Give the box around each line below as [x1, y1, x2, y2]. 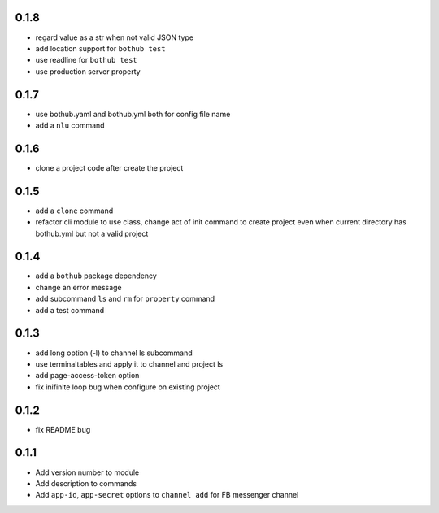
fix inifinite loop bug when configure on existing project [35, 382, 221, 392]
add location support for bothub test [35, 43, 166, 53]
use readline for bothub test [35, 55, 137, 65]
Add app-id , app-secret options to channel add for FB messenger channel [35, 490, 299, 500]
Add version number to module [35, 467, 140, 477]
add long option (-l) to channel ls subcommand [35, 348, 193, 358]
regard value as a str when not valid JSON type [35, 33, 194, 42]
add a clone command [35, 206, 114, 215]
